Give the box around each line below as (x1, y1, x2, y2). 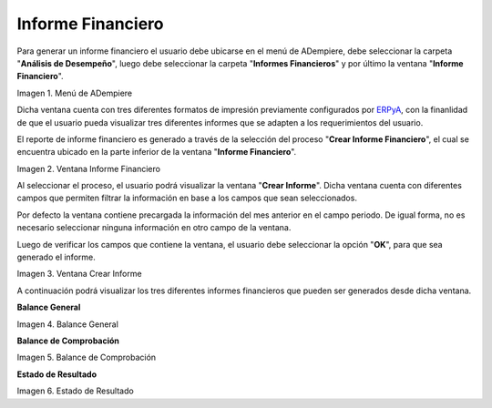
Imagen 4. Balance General (16, 319, 118, 330)
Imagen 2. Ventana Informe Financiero (16, 163, 161, 174)
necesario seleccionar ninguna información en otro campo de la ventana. (16, 222, 292, 233)
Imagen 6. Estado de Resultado (16, 385, 134, 396)
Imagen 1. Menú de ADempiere (16, 87, 132, 98)
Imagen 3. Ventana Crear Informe (16, 269, 142, 280)
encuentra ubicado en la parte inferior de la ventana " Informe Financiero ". (16, 147, 297, 158)
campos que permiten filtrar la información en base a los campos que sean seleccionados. (16, 192, 357, 204)
